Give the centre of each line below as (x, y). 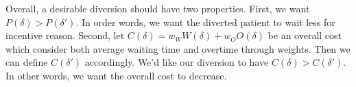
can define (27, 62)
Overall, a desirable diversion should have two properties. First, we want (158, 8)
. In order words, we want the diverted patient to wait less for (205, 22)
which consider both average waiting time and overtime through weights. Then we (178, 48)
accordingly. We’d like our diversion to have (177, 62)
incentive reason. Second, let (65, 35)
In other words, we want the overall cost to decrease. (116, 75)
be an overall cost (305, 35)
